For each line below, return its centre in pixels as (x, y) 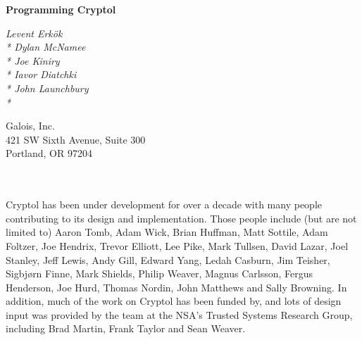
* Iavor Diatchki (41, 74)
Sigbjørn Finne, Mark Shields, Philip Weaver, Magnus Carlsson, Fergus (160, 273)
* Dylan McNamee (46, 47)
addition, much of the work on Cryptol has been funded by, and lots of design (174, 301)
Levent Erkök (34, 33)
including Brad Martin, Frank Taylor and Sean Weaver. (126, 328)
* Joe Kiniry (33, 60)
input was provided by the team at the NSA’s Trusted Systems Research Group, (179, 314)
